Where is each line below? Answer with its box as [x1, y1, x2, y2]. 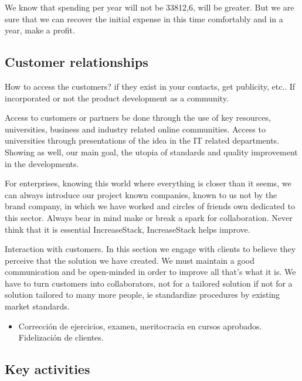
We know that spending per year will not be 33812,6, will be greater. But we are [5, 1, 294, 13]
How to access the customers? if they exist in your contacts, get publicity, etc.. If [5, 80, 296, 92]
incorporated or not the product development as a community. [5, 91, 229, 104]
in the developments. [5, 157, 79, 169]
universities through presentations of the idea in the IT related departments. [5, 134, 280, 147]
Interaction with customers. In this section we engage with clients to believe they [5, 243, 296, 255]
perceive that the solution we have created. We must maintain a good [5, 254, 255, 266]
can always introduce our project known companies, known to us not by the [5, 188, 277, 200]
